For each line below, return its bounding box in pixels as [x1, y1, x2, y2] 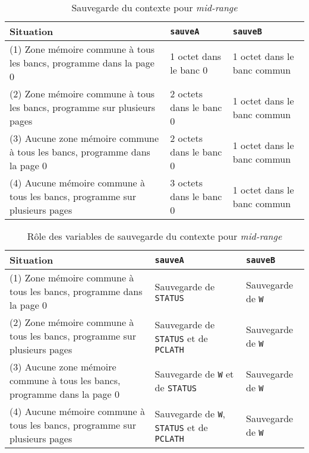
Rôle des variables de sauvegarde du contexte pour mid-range [27, 229, 282, 243]
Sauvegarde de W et [154, 366, 234, 381]
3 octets [170, 176, 203, 189]
